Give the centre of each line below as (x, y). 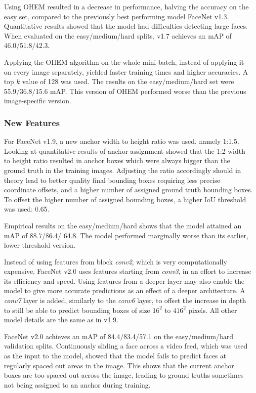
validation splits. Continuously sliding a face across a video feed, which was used (126, 346)
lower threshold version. (40, 245)
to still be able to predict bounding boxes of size (77, 310)
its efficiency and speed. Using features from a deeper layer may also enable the (124, 281)
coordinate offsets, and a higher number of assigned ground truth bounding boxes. (128, 190)
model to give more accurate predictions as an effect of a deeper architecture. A (125, 290)
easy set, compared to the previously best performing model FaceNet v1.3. (117, 16)
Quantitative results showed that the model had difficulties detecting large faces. (126, 26)
